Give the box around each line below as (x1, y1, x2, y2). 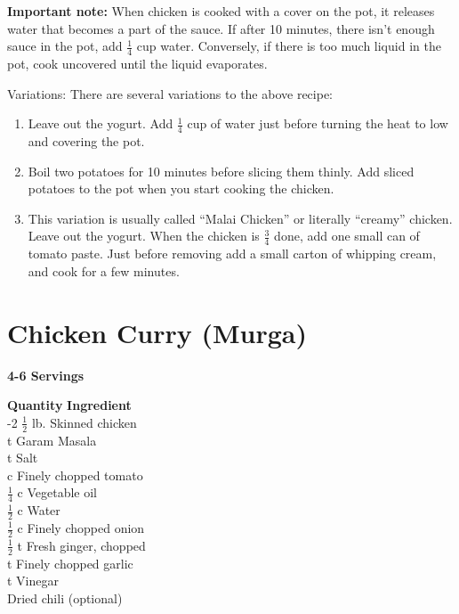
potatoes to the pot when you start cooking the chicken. (28, 179, 334, 198)
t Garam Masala (7, 430, 97, 449)
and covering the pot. (28, 132, 145, 151)
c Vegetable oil (17, 483, 97, 502)
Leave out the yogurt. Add (28, 114, 173, 133)
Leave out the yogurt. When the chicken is (28, 226, 260, 245)
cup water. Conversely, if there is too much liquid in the (136, 37, 441, 55)
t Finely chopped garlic (7, 553, 133, 572)
